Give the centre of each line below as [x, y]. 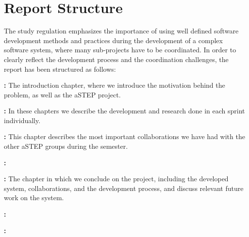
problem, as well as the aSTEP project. [62, 94]
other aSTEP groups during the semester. [66, 146]
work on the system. [34, 197]
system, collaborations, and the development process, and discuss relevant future [124, 188]
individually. [22, 120]
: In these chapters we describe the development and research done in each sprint [124, 111]
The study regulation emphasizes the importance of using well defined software [121, 31]
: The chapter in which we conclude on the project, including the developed [116, 179]
